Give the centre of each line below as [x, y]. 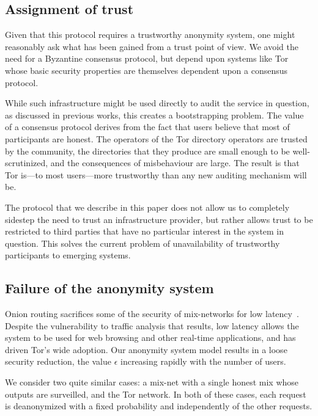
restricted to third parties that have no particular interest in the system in [145, 231]
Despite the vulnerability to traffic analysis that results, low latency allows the [152, 325]
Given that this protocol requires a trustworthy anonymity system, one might [150, 35]
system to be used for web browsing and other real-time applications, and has [150, 338]
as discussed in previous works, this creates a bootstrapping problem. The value [154, 115]
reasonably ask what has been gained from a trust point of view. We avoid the [152, 46]
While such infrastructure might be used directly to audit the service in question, [157, 103]
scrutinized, [27, 163]
